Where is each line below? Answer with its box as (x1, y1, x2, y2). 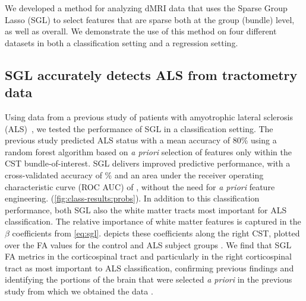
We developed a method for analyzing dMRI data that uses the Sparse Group (5, 2, 288, 14)
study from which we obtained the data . (5, 284, 153, 297)
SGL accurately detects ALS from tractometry (5, 65, 298, 84)
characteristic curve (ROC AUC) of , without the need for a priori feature (5, 180, 275, 193)
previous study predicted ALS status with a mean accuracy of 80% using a (5, 134, 277, 146)
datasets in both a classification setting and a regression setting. (5, 36, 238, 49)
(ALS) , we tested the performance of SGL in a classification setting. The (5, 122, 273, 135)
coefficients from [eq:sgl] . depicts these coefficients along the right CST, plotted (12, 226, 300, 239)
